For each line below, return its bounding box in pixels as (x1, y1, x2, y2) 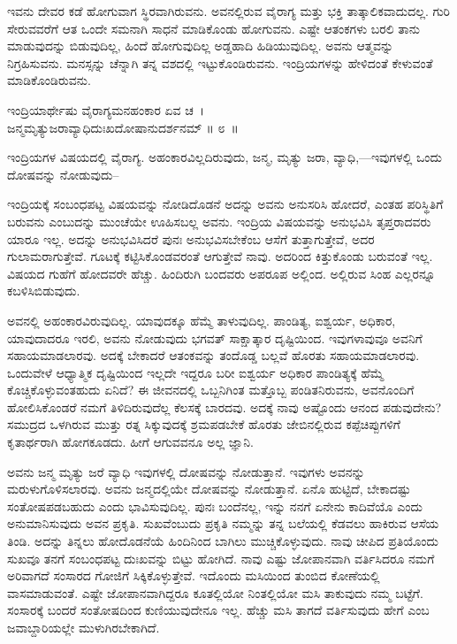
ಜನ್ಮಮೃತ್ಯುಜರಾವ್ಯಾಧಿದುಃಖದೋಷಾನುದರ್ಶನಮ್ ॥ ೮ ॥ (7, 118, 239, 136)
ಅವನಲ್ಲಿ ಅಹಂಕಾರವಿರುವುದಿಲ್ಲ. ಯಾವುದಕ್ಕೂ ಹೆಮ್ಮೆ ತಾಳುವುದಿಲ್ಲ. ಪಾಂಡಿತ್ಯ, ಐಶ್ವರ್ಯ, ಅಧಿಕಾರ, (7, 310, 396, 329)
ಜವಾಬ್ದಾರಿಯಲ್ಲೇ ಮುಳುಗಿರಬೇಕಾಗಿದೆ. (7, 618, 160, 636)
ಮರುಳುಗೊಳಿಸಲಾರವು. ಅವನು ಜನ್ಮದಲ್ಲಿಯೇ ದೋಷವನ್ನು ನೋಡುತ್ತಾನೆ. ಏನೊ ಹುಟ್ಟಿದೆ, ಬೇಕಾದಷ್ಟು (7, 479, 411, 498)
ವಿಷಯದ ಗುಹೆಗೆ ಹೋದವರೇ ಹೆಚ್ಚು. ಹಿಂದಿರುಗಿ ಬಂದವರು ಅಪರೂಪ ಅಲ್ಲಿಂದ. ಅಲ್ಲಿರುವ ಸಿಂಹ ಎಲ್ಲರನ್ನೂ (7, 264, 436, 282)
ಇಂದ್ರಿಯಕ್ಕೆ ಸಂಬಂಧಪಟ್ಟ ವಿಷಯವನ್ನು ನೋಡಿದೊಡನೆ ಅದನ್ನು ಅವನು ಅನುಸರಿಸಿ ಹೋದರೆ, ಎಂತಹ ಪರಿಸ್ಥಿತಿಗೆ (7, 195, 444, 213)
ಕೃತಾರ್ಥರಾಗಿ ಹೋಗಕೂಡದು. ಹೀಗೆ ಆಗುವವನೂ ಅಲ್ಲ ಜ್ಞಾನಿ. (7, 433, 254, 451)
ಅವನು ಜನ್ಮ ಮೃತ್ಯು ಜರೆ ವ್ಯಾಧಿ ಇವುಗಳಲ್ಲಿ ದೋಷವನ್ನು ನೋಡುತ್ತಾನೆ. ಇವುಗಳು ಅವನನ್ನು (7, 462, 365, 480)
